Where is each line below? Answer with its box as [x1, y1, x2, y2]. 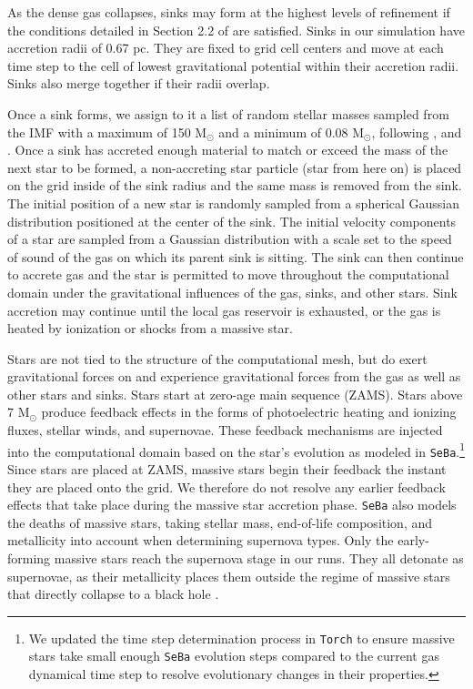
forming [7, 549, 51, 567]
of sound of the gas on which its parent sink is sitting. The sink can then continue [7, 247, 464, 266]
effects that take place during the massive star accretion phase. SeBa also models [7, 495, 457, 514]
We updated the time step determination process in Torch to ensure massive [28, 628, 455, 647]
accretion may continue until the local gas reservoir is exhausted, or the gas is [7, 300, 441, 319]
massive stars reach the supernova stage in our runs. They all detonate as [54, 549, 464, 567]
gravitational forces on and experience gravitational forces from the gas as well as [7, 367, 461, 386]
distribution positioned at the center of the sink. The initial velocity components [7, 211, 457, 230]
